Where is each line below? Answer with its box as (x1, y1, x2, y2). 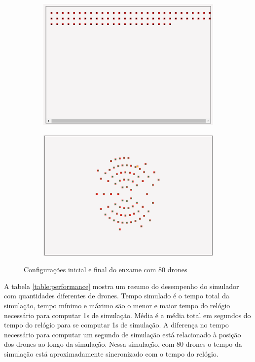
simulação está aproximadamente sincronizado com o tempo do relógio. (4, 348, 219, 359)
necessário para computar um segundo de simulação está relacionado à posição (4, 329, 241, 339)
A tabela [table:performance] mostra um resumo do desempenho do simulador (4, 281, 239, 291)
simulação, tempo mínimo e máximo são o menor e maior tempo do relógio (4, 300, 230, 310)
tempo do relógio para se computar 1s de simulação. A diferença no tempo (4, 320, 229, 330)
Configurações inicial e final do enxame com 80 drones (24, 264, 187, 275)
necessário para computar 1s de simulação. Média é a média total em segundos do (4, 310, 251, 320)
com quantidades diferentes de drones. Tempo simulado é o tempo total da (4, 290, 229, 301)
